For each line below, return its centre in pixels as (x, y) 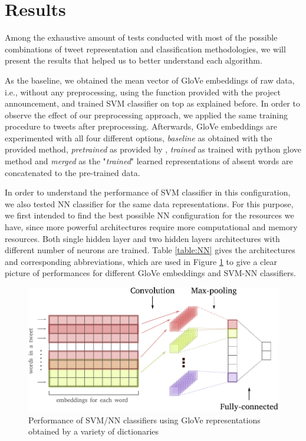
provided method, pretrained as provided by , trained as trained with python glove (153, 149)
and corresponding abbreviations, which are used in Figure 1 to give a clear (141, 261)
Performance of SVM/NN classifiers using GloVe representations (144, 420)
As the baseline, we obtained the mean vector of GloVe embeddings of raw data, (150, 80)
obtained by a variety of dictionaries (94, 431)
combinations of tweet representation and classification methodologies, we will (145, 49)
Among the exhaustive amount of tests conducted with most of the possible (141, 37)
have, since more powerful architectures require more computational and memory (151, 227)
